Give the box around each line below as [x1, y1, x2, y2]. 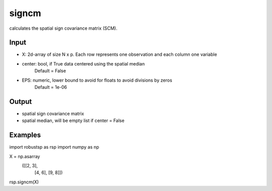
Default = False [34, 68, 66, 74]
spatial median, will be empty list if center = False [22, 117, 124, 123]
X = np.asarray [9, 153, 40, 159]
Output [9, 97, 32, 106]
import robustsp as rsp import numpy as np [9, 144, 99, 150]
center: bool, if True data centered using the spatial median [22, 60, 145, 67]
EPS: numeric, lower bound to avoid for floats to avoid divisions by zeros [22, 77, 172, 83]
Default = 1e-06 [34, 84, 67, 90]
